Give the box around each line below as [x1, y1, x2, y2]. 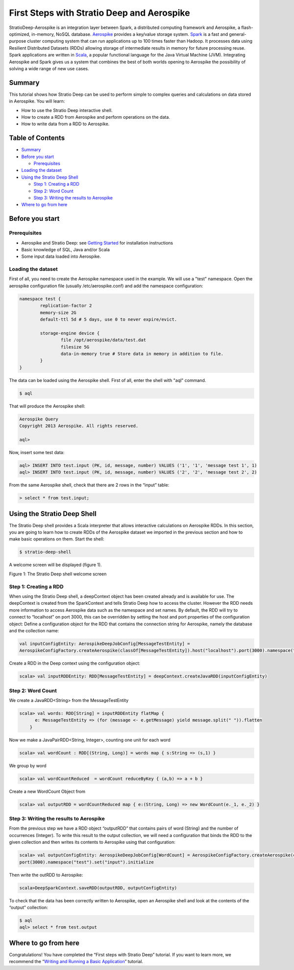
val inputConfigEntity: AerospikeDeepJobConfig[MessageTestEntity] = [19, 641, 190, 647]
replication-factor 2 [40, 303, 92, 309]
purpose [9, 38, 26, 44]
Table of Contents [9, 134, 65, 142]
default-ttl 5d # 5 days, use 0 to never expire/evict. [40, 317, 177, 323]
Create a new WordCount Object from [9, 788, 86, 794]
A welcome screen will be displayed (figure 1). [9, 562, 102, 568]
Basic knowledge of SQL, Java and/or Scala [21, 246, 110, 252]
